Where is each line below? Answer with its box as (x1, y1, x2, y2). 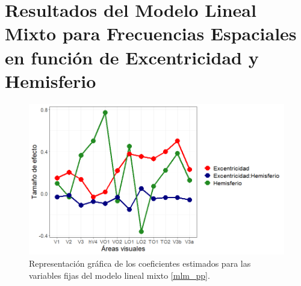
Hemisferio (5, 68, 96, 93)
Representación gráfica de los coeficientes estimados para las (29, 256, 251, 269)
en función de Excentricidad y (5, 45, 259, 69)
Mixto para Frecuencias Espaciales (5, 21, 297, 46)
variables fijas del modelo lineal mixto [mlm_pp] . (29, 269, 210, 281)
